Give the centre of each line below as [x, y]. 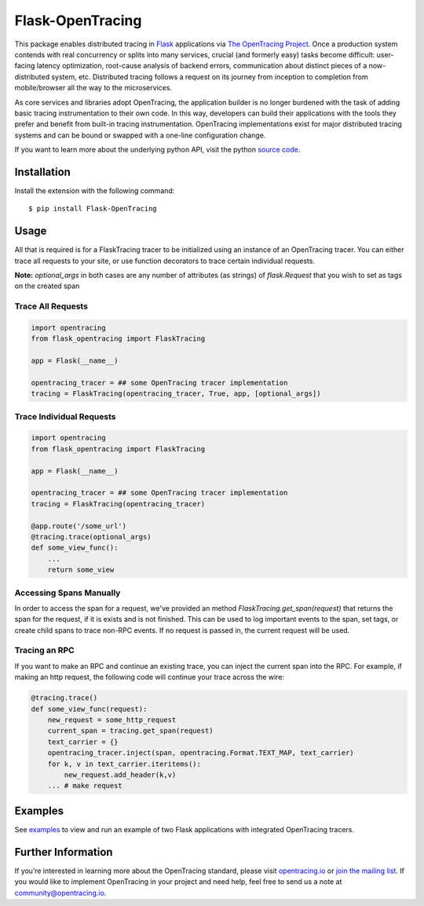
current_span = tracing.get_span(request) [130, 731]
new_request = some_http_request [112, 720]
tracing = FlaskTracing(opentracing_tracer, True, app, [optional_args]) [176, 394]
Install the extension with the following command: [95, 190]
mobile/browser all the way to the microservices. [93, 88]
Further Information [64, 852]
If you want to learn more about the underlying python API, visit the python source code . [157, 150]
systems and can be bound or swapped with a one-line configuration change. [140, 135]
